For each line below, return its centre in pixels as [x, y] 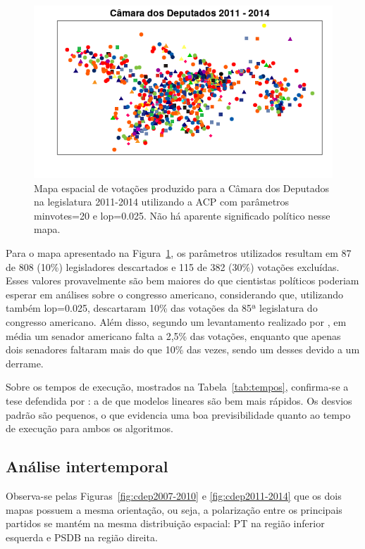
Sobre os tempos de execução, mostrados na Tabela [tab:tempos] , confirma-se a [177, 387]
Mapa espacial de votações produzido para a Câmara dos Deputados [182, 188]
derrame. [25, 363]
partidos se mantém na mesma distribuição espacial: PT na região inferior [165, 523]
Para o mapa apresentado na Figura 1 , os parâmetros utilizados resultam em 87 [179, 253]
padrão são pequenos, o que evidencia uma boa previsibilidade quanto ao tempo [178, 414]
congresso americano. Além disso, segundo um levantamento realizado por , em [176, 322]
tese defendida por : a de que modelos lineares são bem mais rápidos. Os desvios [179, 400]
